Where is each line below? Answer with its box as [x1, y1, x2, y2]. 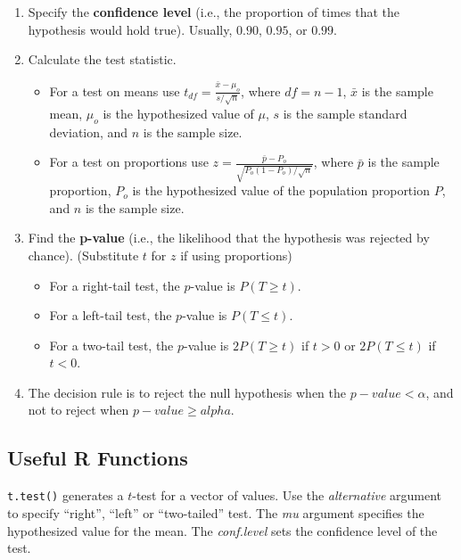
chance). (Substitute [28, 245, 139, 264]
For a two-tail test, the [49, 335, 174, 354]
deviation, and [49, 122, 128, 141]
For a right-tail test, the [49, 276, 180, 294]
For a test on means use [49, 81, 180, 100]
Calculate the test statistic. [28, 50, 177, 69]
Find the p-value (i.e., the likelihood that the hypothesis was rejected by [28, 228, 430, 247]
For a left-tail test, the [49, 306, 172, 325]
